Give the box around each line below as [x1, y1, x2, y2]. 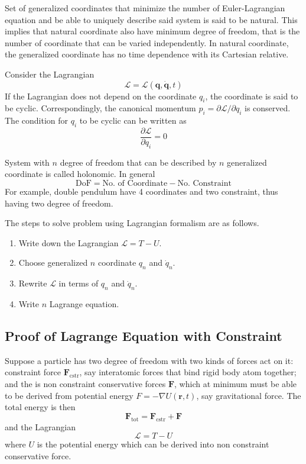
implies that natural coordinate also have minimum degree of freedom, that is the [5, 25, 300, 37]
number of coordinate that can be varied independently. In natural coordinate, [5, 36, 289, 49]
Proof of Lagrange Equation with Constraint [5, 326, 282, 344]
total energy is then [5, 401, 76, 413]
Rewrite [18, 277, 47, 289]
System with [5, 156, 50, 168]
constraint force [5, 366, 61, 378]
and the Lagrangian [5, 420, 76, 433]
